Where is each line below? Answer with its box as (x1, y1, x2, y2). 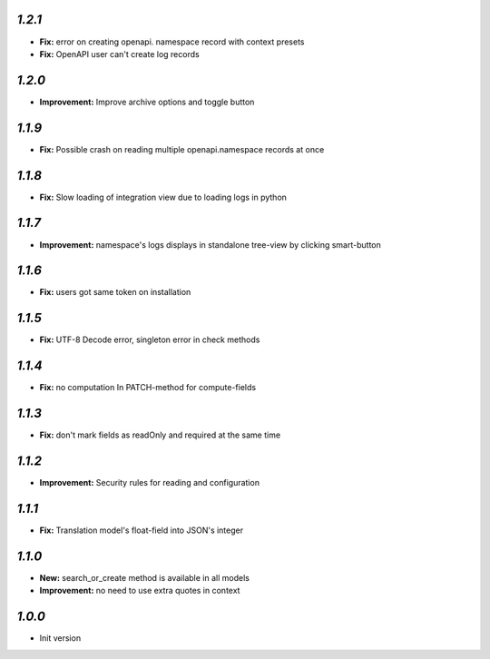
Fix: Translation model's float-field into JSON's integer (39, 525, 244, 536)
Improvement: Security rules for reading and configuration (39, 477, 260, 488)
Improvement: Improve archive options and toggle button (39, 96, 255, 107)
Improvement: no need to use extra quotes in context (39, 585, 240, 596)
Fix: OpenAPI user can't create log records (39, 48, 200, 59)
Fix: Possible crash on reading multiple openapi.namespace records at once (39, 143, 325, 154)
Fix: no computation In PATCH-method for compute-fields (39, 382, 257, 393)
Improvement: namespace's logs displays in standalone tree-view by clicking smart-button (39, 239, 381, 250)
